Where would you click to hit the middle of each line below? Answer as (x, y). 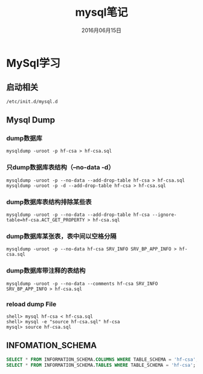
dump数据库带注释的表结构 (46, 271)
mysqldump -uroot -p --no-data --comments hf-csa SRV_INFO (82, 284)
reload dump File (31, 304)
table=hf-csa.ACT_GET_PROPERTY (46, 220)
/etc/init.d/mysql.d (32, 101)
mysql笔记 (101, 12)
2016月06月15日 (101, 30)
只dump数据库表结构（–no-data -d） (60, 168)
